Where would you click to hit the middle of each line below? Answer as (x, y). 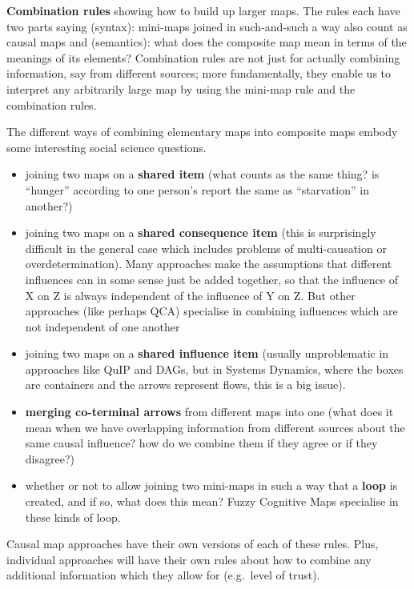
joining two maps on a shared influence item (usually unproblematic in (207, 353)
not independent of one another (102, 326)
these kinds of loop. (73, 517)
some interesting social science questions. (107, 147)
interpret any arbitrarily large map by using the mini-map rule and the (181, 88)
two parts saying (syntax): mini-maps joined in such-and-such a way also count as (207, 26)
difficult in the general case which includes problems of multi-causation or (206, 248)
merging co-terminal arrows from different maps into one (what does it (209, 412)
